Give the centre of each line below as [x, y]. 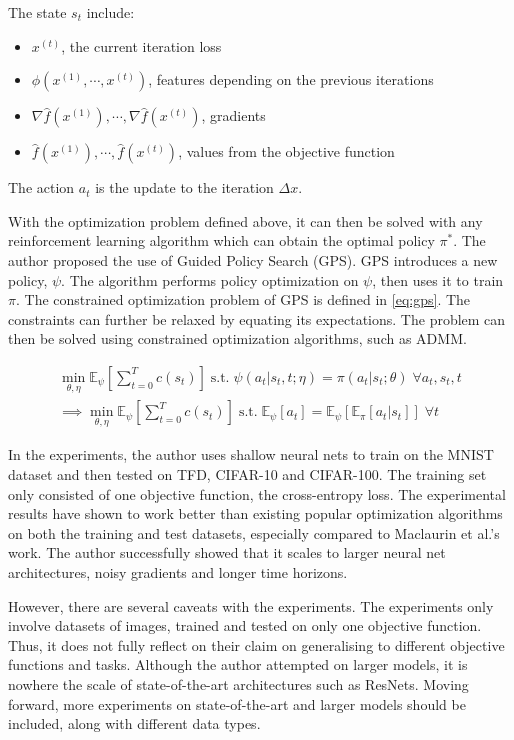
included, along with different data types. [134, 723]
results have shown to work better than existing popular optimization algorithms [255, 513]
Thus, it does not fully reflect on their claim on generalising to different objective [256, 644]
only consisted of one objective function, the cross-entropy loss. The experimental [257, 493]
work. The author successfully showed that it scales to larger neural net [227, 552]
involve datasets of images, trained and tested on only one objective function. [245, 625]
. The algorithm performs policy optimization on [210, 279]
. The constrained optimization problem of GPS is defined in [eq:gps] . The [243, 299]
